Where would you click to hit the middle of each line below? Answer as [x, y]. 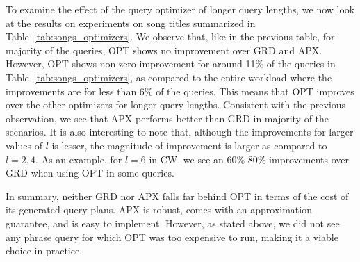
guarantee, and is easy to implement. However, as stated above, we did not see [173, 223]
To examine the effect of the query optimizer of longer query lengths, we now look [180, 9]
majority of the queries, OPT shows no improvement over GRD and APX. [164, 50]
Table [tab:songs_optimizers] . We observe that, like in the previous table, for [170, 36]
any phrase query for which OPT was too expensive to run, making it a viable [172, 237]
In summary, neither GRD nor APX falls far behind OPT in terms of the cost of [177, 196]
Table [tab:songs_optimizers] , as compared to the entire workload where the [169, 77]
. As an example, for [79, 159]
